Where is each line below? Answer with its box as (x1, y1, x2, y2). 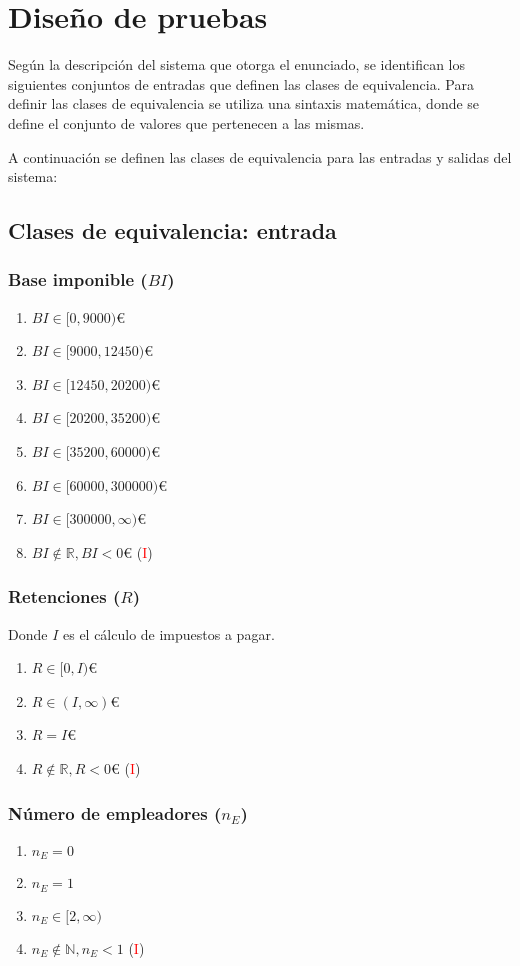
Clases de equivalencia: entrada (8, 215, 337, 246)
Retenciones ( (8, 584, 121, 609)
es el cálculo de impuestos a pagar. (62, 623, 275, 644)
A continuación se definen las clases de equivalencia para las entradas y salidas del (8, 146, 512, 167)
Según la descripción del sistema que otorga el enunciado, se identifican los (8, 54, 466, 75)
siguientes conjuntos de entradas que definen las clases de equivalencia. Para (8, 73, 474, 94)
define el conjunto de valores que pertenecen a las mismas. (8, 112, 365, 133)
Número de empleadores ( (8, 800, 222, 825)
